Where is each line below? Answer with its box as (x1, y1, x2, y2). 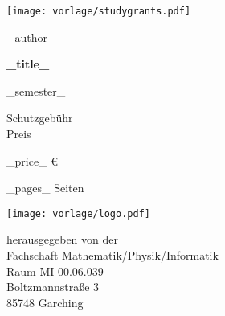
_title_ (6, 55, 50, 72)
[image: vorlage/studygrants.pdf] (6, 6, 191, 17)
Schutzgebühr (6, 109, 73, 126)
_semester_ (6, 82, 66, 99)
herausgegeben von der (6, 231, 118, 248)
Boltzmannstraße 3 (6, 278, 100, 295)
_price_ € (6, 152, 59, 169)
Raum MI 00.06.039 (6, 262, 104, 279)
